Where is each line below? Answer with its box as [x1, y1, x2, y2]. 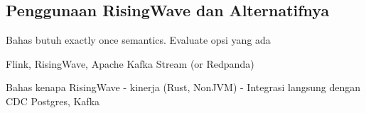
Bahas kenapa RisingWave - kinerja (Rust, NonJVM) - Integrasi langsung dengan [6, 80, 361, 95]
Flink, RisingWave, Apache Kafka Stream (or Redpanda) [6, 56, 254, 71]
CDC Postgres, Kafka [6, 93, 100, 108]
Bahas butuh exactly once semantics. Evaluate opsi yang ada [6, 32, 271, 47]
